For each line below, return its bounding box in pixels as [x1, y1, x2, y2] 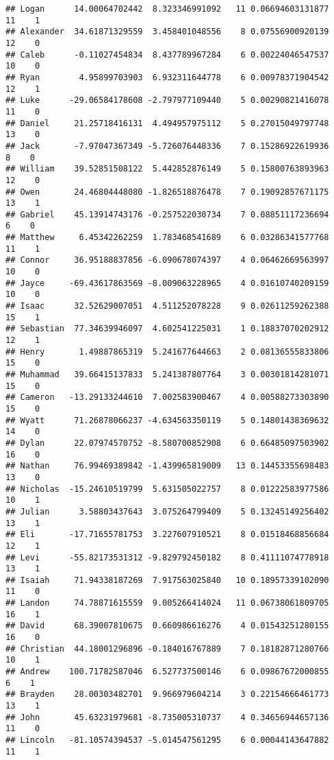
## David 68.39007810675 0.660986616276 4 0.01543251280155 [5, 621, 329, 631]
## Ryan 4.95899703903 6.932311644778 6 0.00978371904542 [5, 72, 329, 82]
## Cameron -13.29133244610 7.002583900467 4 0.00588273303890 [5, 392, 329, 403]
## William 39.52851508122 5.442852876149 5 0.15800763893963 [5, 164, 329, 174]
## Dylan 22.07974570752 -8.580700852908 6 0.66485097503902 [5, 438, 329, 448]
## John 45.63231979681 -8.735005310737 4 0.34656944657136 [5, 712, 329, 722]
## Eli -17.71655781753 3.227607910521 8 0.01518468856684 [5, 530, 329, 540]
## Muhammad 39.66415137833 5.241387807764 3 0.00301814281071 [5, 370, 329, 379]
